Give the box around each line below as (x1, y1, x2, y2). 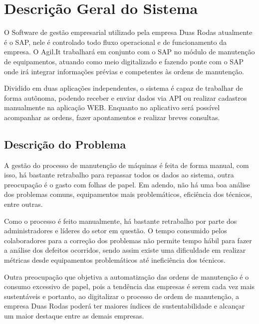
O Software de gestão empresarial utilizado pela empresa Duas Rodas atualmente (4, 27, 253, 37)
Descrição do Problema (4, 136, 126, 152)
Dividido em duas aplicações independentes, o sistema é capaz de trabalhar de (4, 83, 243, 93)
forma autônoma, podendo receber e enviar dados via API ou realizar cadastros (4, 92, 247, 103)
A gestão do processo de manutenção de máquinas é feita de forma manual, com (4, 160, 249, 170)
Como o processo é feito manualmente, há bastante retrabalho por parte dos (4, 215, 237, 226)
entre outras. (4, 199, 43, 209)
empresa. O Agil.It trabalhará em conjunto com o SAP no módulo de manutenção (4, 46, 255, 57)
